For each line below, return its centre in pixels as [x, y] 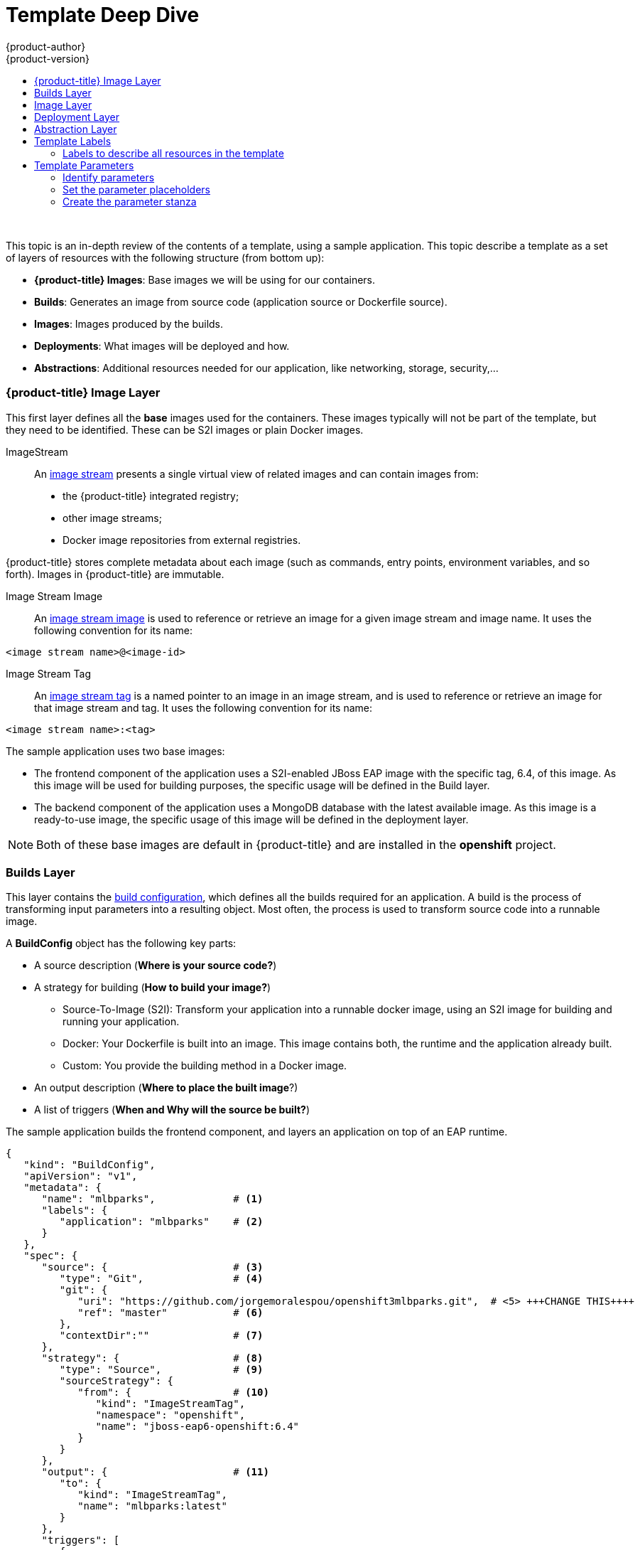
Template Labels [73, 141]
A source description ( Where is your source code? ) [156, 966]
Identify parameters [109, 177]
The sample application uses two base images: [115, 751]
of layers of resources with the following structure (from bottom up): [165, 257]
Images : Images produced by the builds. [129, 324]
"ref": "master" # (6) [170, 1313]
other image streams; [112, 518]
